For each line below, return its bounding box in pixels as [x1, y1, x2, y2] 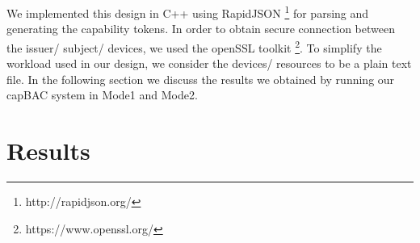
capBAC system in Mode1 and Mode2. [6, 86, 198, 103]
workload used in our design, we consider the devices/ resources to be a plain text [6, 55, 412, 72]
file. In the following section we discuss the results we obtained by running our [6, 70, 395, 87]
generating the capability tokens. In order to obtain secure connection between [6, 20, 395, 37]
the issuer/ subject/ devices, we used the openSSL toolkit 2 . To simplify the [6, 36, 382, 56]
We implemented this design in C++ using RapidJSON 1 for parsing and [6, 2, 369, 21]
